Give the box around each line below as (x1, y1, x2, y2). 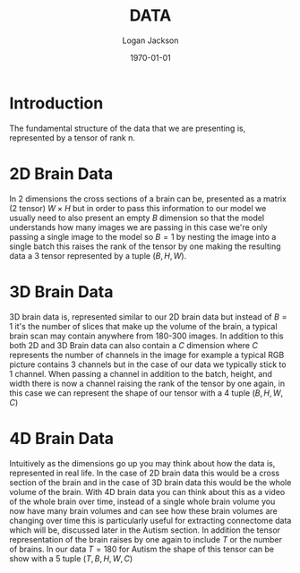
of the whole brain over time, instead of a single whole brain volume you (9, 496, 276, 507)
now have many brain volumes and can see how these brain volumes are (9, 505, 278, 516)
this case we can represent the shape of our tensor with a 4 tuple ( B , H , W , (9, 387, 284, 398)
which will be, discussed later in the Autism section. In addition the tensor (9, 525, 280, 535)
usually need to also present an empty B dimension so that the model (9, 212, 265, 223)
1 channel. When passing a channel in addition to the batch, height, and (9, 368, 273, 379)
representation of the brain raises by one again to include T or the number (9, 534, 283, 544)
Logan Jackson (122, 35, 179, 46)
